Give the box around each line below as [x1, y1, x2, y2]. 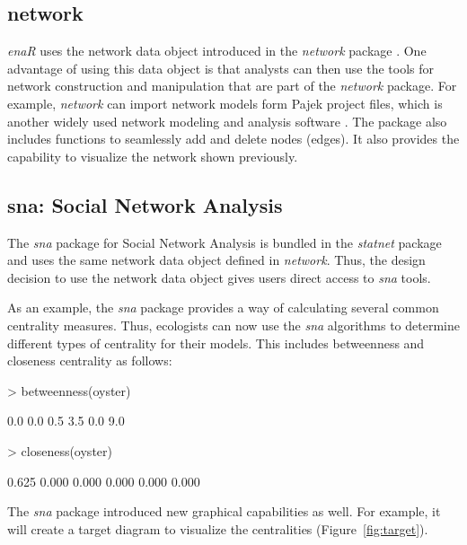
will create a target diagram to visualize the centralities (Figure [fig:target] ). [7, 519, 428, 538]
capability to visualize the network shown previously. [7, 146, 298, 165]
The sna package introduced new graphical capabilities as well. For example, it [7, 502, 441, 521]
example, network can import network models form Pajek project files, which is [7, 93, 443, 112]
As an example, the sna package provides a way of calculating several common [7, 298, 439, 317]
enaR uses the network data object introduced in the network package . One [7, 41, 427, 60]
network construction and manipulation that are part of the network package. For [7, 76, 457, 95]
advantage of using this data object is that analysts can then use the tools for [7, 58, 435, 77]
